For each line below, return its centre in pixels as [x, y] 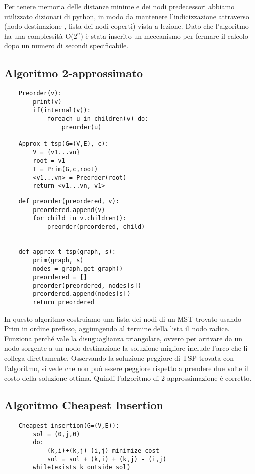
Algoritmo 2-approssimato [74, 73]
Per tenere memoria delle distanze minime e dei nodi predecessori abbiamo [119, 6]
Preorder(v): [40, 94]
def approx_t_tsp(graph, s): [67, 252]
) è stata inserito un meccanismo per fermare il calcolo [164, 36]
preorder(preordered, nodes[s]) [87, 285]
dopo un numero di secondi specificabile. [67, 46]
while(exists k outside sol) [82, 468]
